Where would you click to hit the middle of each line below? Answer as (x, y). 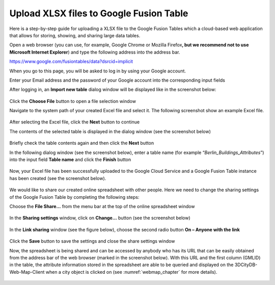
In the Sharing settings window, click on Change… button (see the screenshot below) (100, 218)
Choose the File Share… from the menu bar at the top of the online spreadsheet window (102, 206)
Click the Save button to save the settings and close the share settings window (92, 241)
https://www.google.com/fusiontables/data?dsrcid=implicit (71, 62)
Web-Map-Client (27, 272)
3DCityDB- (246, 265)
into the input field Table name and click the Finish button (70, 160)
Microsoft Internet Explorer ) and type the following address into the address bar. (95, 52)
